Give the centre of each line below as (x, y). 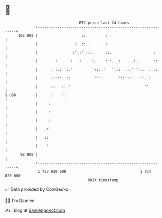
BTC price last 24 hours (104, 23)
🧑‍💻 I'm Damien (20, 201)
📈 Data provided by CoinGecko (37, 189)
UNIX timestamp (103, 180)
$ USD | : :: (36, 95)
